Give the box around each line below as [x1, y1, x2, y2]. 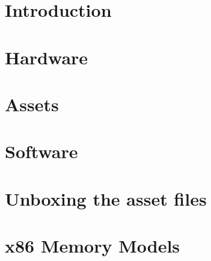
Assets [5, 91, 59, 116]
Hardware [5, 45, 88, 69]
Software [5, 139, 78, 164]
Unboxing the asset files [5, 186, 207, 210]
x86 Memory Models [5, 233, 180, 258]
